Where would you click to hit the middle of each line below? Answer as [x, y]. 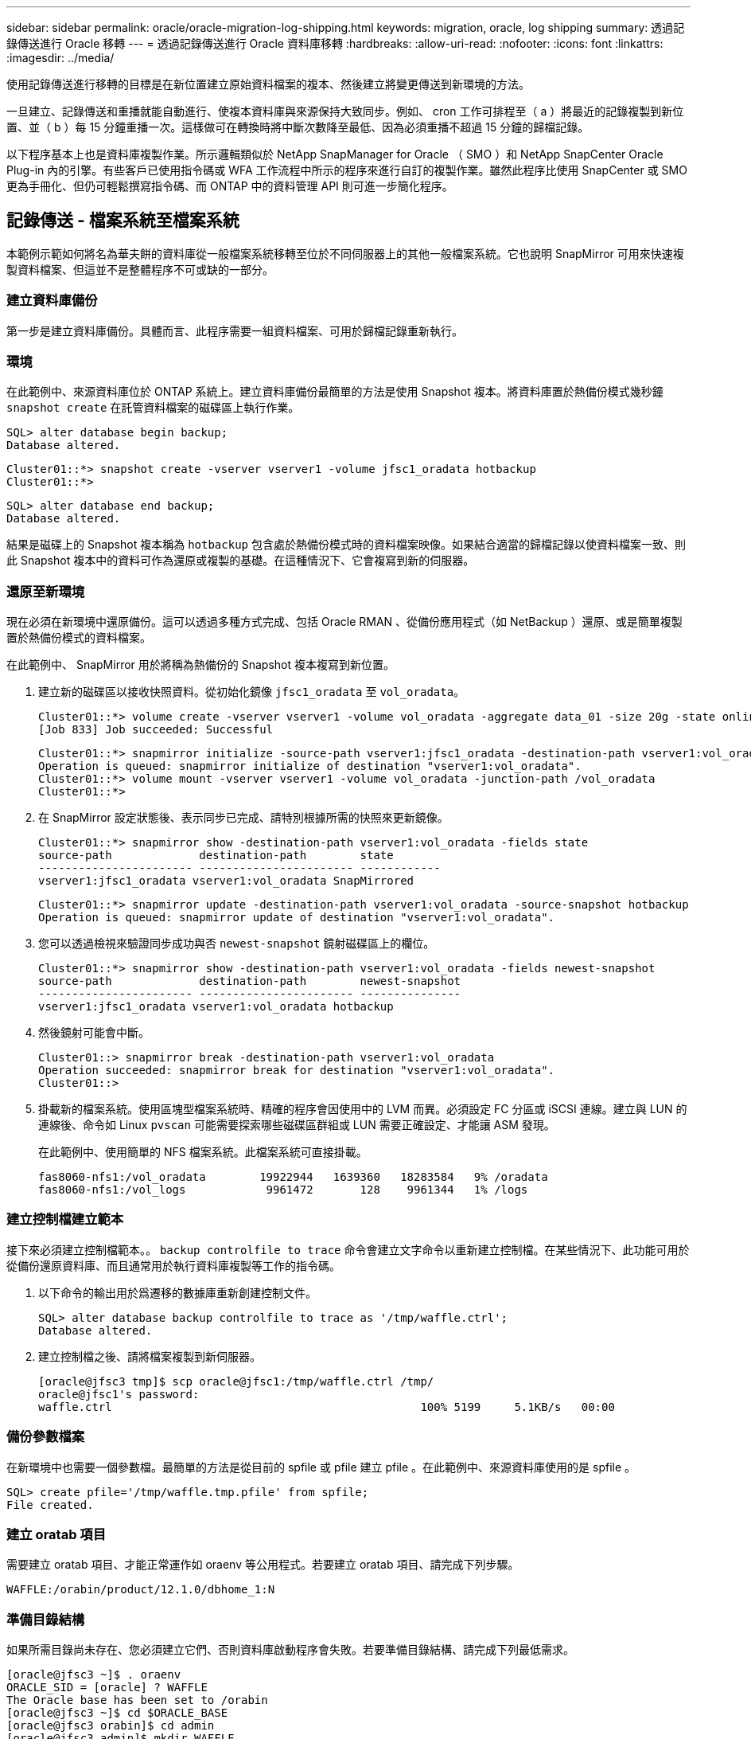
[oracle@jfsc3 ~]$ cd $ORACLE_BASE [117, 1713]
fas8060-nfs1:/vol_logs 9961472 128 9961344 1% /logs [283, 1190]
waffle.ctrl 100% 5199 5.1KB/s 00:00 [327, 1407]
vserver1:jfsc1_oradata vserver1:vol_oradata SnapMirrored [226, 881]
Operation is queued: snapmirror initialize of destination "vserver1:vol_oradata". [310, 766]
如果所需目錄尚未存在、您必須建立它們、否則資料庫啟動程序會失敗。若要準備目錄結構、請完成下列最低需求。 [290, 1650]
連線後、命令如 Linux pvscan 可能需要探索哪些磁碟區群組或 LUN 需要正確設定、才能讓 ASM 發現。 [297, 1125]
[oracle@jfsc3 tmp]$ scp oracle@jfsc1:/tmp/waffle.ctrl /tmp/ [236, 1381]
